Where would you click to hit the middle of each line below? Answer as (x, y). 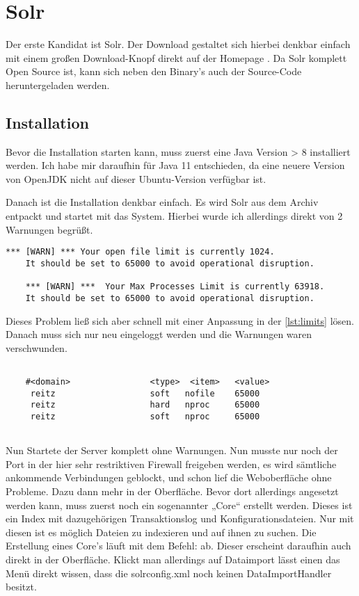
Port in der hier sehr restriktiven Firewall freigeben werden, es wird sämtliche (171, 464)
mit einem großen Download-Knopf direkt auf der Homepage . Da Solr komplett (176, 57)
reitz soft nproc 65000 (145, 416)
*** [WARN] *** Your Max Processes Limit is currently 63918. (175, 287)
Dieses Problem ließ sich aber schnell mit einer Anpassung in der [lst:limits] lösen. (180, 320)
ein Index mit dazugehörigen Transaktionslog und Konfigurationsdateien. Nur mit (180, 518)
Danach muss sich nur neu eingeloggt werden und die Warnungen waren (159, 334)
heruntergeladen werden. (58, 84)
